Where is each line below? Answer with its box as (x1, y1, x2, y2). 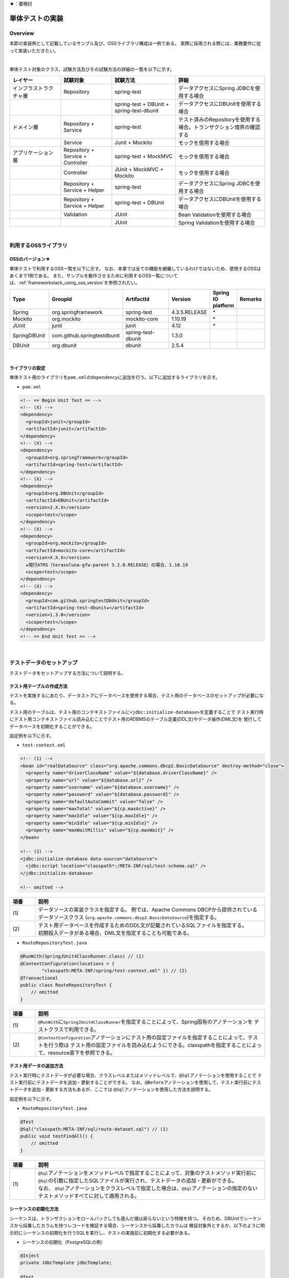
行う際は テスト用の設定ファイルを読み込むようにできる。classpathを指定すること (48, 1041, 247, 1048)
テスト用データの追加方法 (9, 1063, 63, 1069)
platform (212, 302, 234, 309)
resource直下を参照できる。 (47, 1049, 116, 1056)
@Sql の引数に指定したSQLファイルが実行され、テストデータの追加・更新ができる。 (38, 1177, 237, 1184)
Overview (9, 30, 34, 37)
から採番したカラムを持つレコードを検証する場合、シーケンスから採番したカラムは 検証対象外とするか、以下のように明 (13, 1222, 265, 1229)
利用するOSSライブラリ (9, 242, 68, 249)
